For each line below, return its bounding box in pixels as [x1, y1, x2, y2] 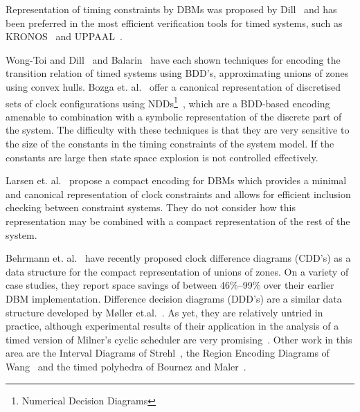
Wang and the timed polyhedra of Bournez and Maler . [6, 359, 246, 373]
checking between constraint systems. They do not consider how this [6, 200, 296, 215]
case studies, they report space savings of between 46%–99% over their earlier [6, 278, 334, 292]
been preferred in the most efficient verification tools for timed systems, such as [6, 15, 343, 30]
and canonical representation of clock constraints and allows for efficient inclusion [6, 186, 351, 201]
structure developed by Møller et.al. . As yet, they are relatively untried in [6, 305, 323, 319]
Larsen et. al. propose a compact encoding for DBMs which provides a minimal [6, 173, 347, 188]
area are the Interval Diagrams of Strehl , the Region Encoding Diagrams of [6, 346, 330, 360]
